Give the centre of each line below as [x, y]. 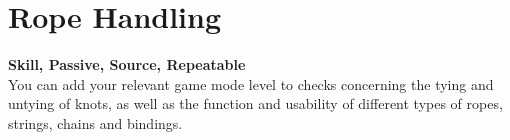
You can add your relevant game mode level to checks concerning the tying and [251, 83]
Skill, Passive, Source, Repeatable [127, 64]
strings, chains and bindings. [95, 122]
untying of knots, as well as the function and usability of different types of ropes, [255, 103]
